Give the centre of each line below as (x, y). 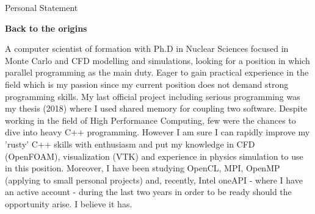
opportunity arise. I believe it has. (69, 203)
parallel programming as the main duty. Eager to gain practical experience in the (157, 72)
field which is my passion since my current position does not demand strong (147, 84)
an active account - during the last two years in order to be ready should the (148, 192)
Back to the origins (46, 28)
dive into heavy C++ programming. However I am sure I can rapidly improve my (157, 132)
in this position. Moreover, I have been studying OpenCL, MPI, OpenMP (143, 168)
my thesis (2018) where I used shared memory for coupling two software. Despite (156, 108)
